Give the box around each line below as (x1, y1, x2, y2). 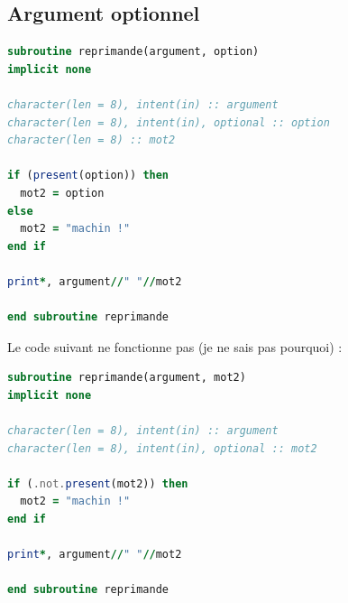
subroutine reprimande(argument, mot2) (7, 371, 246, 385)
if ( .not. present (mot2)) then (7, 477, 188, 490)
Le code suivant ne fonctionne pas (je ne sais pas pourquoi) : (7, 337, 343, 356)
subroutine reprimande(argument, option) (7, 45, 260, 59)
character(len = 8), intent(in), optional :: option (7, 116, 330, 129)
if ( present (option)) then (7, 169, 169, 182)
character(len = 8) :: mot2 (7, 134, 176, 147)
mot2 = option (20, 186, 105, 199)
